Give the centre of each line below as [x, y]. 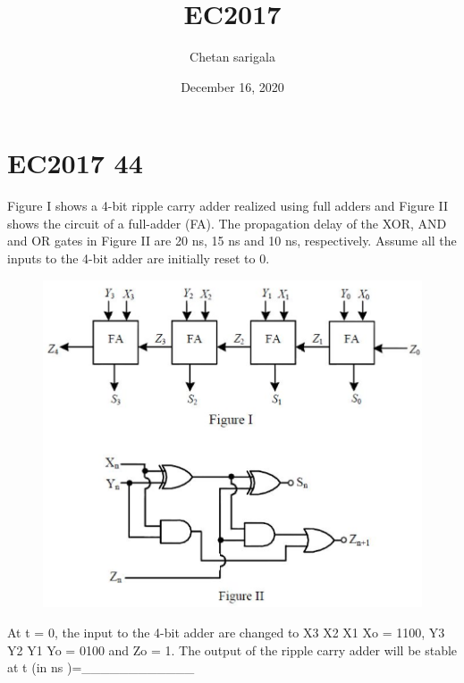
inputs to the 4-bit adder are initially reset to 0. [139, 258]
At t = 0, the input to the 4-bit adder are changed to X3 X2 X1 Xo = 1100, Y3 [226, 632]
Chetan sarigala [232, 57]
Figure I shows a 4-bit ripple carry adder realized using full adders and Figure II [228, 206]
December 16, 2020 [232, 86]
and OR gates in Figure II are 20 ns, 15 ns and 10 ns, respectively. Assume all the [232, 241]
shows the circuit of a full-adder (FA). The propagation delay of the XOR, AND [227, 223]
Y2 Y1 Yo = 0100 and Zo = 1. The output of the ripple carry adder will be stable [232, 650]
